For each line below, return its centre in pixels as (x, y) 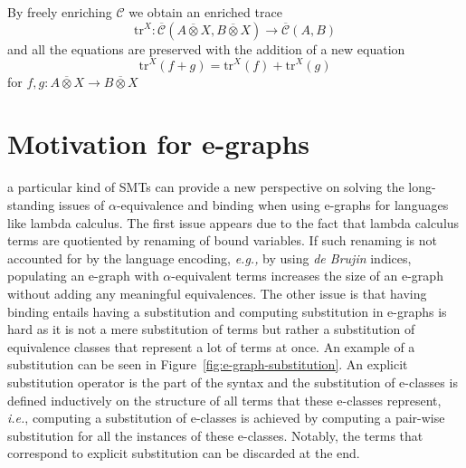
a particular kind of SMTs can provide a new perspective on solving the (206, 187)
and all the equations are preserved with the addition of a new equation (206, 48)
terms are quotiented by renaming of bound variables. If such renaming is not (222, 240)
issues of (81, 205)
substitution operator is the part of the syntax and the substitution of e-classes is (233, 382)
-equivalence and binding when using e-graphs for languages (282, 205)
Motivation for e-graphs (159, 143)
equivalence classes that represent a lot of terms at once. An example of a (211, 346)
